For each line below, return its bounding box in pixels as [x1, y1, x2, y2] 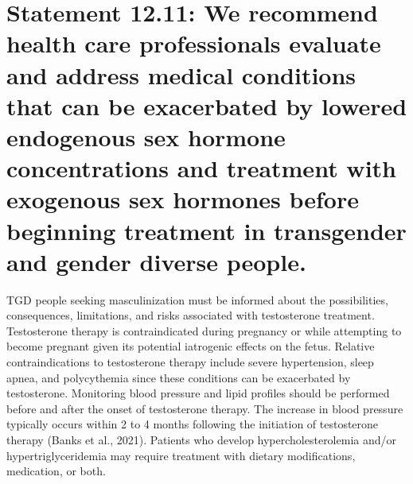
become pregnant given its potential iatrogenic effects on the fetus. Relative [6, 338, 375, 354]
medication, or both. [6, 463, 106, 479]
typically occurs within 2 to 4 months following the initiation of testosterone [6, 416, 379, 432]
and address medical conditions [6, 58, 357, 91]
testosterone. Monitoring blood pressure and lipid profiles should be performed [6, 385, 390, 401]
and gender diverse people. [6, 245, 306, 277]
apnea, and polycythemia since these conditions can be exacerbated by [6, 369, 351, 385]
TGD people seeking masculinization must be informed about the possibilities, [6, 291, 388, 308]
